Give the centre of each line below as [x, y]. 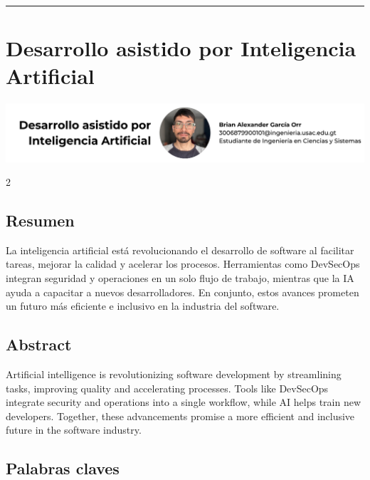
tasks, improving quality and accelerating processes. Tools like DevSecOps [167, 388]
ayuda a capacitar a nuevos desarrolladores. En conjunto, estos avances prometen [183, 292]
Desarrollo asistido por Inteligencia [181, 48]
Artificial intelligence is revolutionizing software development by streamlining [174, 374]
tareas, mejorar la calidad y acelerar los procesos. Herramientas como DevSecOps [183, 264]
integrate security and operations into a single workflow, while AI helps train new [184, 402]
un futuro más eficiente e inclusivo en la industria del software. [143, 306]
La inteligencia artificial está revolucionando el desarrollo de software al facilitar [180, 250]
